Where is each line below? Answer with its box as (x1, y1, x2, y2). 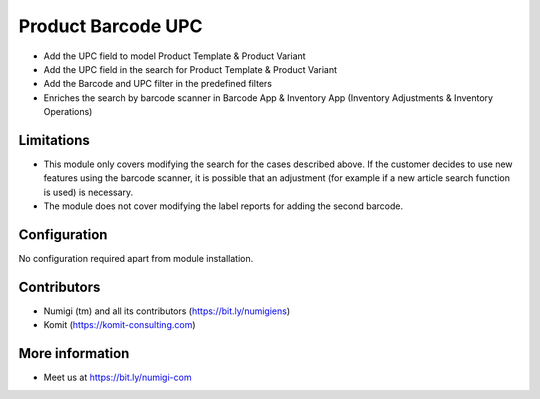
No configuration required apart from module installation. (18, 253, 254, 265)
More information (18, 345, 130, 362)
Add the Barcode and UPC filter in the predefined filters (43, 78, 272, 90)
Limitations (18, 131, 90, 149)
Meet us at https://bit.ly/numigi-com (43, 371, 192, 384)
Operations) (43, 106, 93, 118)
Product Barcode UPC (18, 15, 203, 37)
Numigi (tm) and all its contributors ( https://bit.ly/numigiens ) (43, 305, 291, 317)
